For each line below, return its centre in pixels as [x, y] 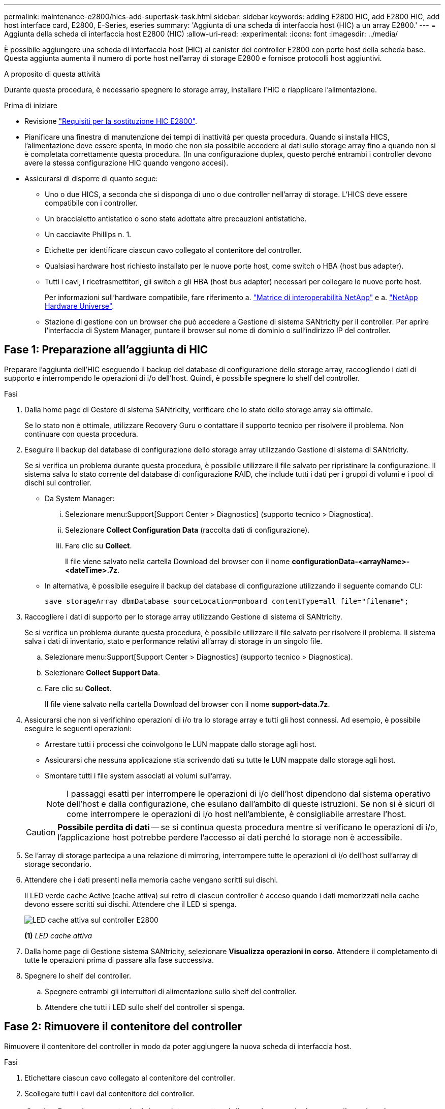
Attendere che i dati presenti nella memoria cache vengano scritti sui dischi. [151, 879]
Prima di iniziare [31, 105]
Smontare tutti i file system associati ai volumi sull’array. [138, 775]
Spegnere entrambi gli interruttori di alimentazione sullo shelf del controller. [171, 991]
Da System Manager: [80, 498]
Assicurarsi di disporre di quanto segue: [91, 178]
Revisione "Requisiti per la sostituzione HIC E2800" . [111, 121]
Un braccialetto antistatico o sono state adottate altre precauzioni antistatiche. [176, 219]
